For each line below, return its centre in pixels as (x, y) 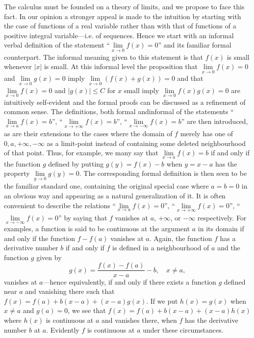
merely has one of (207, 133)
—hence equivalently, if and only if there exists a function (129, 281)
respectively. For (222, 217)
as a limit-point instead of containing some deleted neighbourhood (146, 143)
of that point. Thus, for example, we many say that (81, 153)
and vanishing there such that (70, 291)
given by (49, 257)
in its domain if (221, 229)
